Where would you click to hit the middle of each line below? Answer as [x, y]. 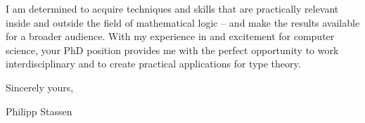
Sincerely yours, [40, 87]
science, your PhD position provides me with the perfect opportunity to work [172, 50]
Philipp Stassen [39, 111]
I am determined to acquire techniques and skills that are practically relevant [172, 8]
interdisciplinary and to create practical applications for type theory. [153, 64]
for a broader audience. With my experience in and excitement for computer [170, 36]
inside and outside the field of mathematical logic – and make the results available [183, 22]
